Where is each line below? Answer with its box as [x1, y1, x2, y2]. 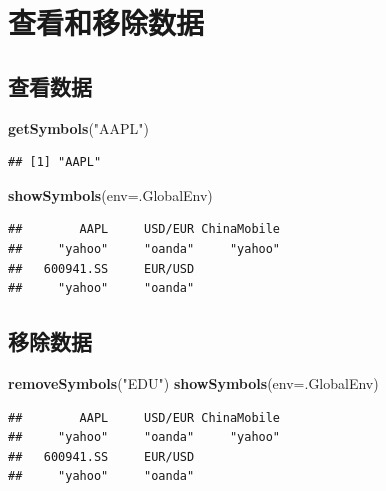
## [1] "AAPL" [8, 155, 102, 170]
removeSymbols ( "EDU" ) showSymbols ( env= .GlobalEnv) [8, 372, 379, 393]
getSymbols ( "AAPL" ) [8, 117, 150, 138]
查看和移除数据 [8, 2, 205, 43]
